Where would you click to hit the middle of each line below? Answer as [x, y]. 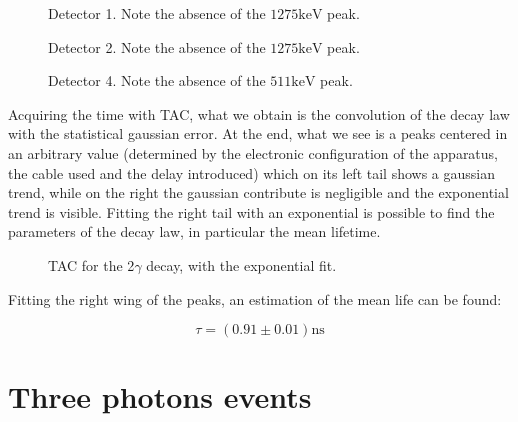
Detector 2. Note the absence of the [157, 46]
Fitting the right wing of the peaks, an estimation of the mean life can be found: [255, 298]
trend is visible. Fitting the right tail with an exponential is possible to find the [251, 211]
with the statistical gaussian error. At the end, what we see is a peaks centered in [258, 133]
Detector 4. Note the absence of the [157, 80]
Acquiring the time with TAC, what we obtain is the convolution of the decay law [259, 113]
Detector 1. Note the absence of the [157, 13]
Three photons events [160, 396]
